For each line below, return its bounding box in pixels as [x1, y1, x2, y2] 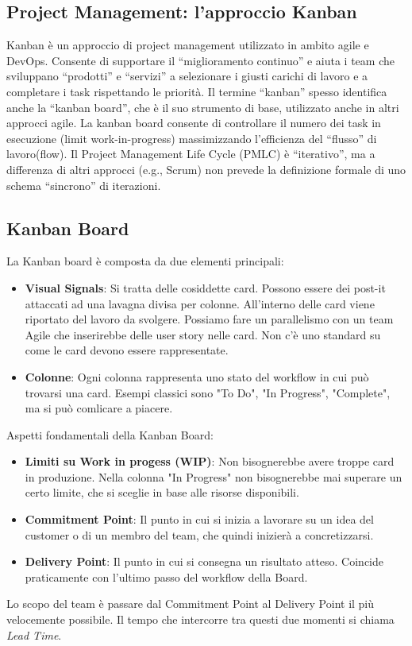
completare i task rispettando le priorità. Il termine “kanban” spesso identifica [6, 83, 387, 99]
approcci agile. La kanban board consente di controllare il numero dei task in [6, 114, 381, 131]
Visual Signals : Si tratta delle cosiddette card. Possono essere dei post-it [25, 279, 386, 296]
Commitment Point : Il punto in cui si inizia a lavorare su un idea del [25, 511, 374, 528]
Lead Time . [6, 626, 62, 643]
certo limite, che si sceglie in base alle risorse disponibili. [25, 484, 299, 501]
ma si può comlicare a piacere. [25, 400, 173, 416]
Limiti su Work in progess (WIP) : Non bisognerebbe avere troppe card [25, 453, 395, 470]
